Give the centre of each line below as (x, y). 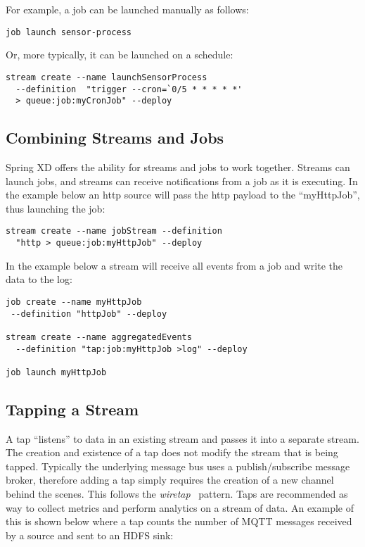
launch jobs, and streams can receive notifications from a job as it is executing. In (182, 181)
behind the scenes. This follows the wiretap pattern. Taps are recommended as (177, 494)
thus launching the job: (56, 208)
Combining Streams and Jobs (115, 138)
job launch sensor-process (69, 32)
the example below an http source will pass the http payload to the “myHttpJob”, (183, 195)
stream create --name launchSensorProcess (107, 77)
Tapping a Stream (72, 409)
